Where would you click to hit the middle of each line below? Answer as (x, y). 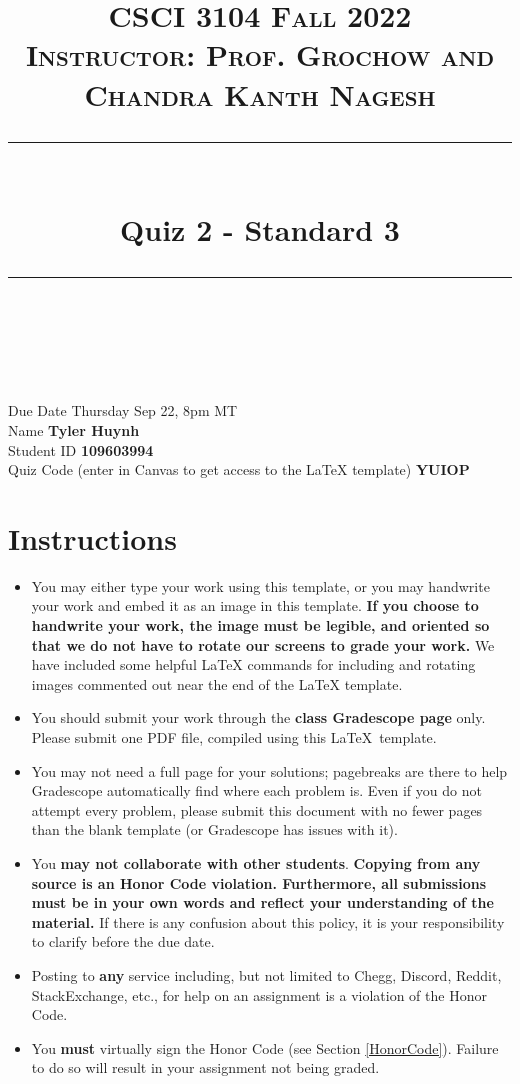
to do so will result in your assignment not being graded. (205, 1067)
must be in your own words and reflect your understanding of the (262, 902)
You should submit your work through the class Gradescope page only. (258, 717)
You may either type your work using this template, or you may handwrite (260, 585)
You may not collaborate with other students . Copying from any (256, 862)
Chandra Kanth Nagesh (260, 93)
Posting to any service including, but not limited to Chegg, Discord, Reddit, (266, 974)
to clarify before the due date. (123, 941)
